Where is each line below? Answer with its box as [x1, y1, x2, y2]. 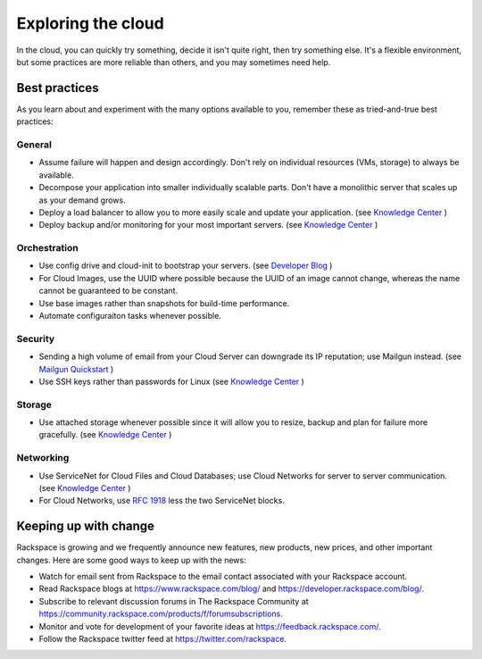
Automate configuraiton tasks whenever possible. [38, 311, 222, 321]
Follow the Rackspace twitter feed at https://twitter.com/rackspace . [38, 634, 287, 645]
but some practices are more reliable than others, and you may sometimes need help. [16, 56, 331, 67]
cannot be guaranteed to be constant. [38, 286, 179, 296]
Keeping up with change [16, 519, 155, 534]
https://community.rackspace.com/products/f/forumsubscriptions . [38, 608, 283, 620]
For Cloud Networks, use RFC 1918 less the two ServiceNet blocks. [38, 496, 285, 506]
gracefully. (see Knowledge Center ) [38, 430, 172, 440]
